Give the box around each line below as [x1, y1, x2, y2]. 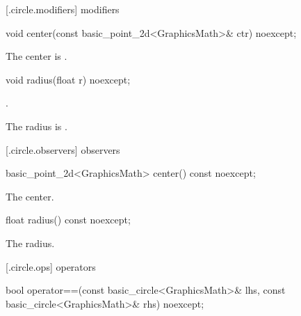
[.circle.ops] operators [6, 259, 96, 274]
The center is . [6, 49, 67, 63]
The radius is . [6, 118, 67, 133]
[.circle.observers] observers [6, 142, 120, 157]
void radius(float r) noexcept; [6, 72, 131, 86]
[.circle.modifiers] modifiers [6, 2, 120, 16]
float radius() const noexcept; [6, 212, 131, 227]
